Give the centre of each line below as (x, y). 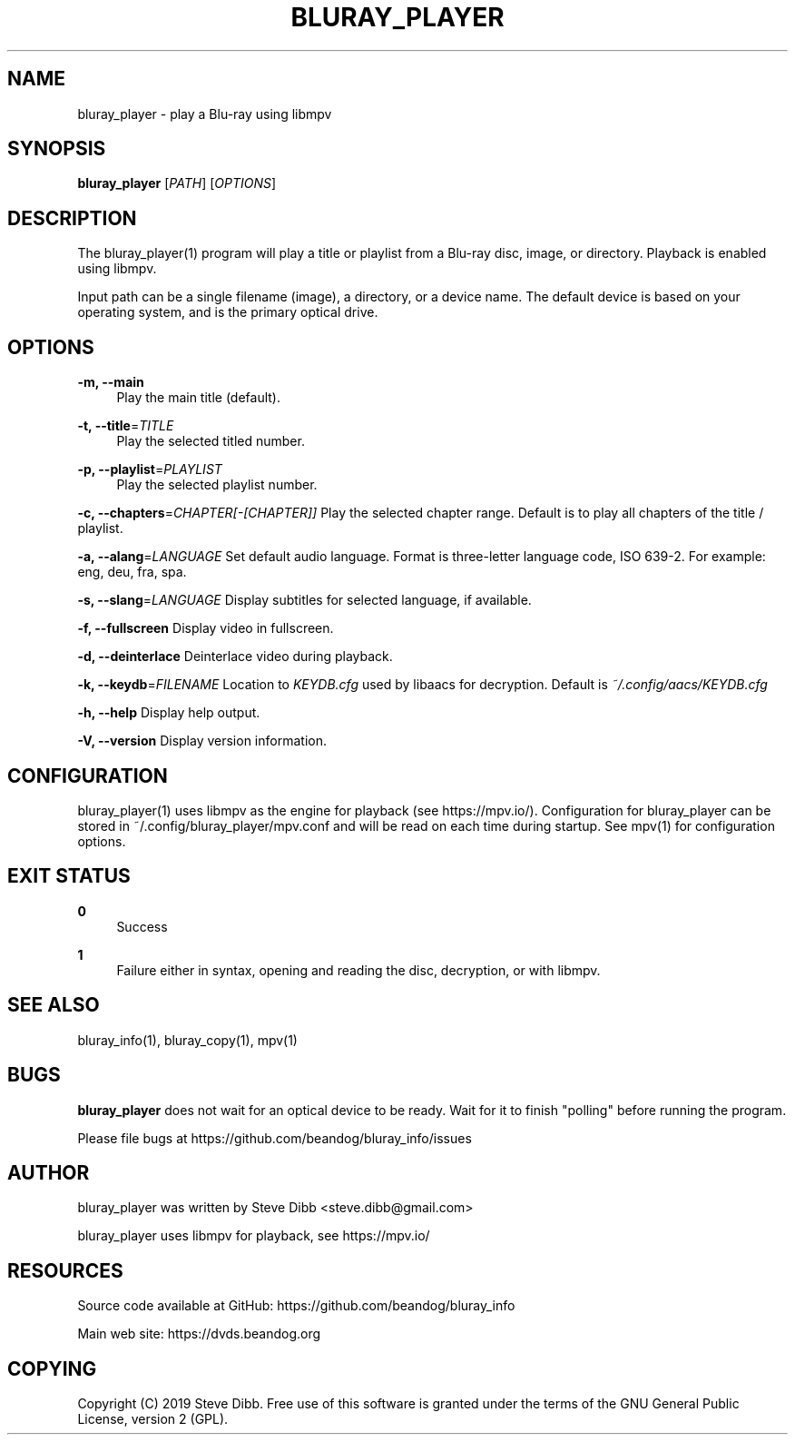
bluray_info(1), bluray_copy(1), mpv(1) (187, 1040)
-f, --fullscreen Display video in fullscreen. (206, 628)
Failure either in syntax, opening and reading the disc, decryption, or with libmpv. (358, 970)
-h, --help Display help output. (169, 713)
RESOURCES (65, 1270)
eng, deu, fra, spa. (132, 572)
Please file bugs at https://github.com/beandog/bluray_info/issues (275, 1138)
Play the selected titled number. (211, 441)
